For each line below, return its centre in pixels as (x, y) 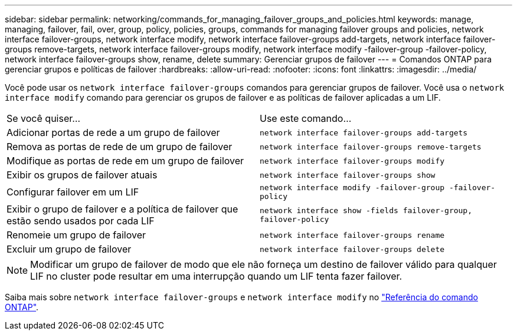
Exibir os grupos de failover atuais (82, 175)
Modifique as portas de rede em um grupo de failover (125, 161)
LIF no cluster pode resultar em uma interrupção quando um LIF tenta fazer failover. (216, 276)
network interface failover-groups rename (352, 235)
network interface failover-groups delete (352, 249)
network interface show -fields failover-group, (366, 210)
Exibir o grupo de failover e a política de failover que (122, 209)
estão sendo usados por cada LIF (81, 221)
